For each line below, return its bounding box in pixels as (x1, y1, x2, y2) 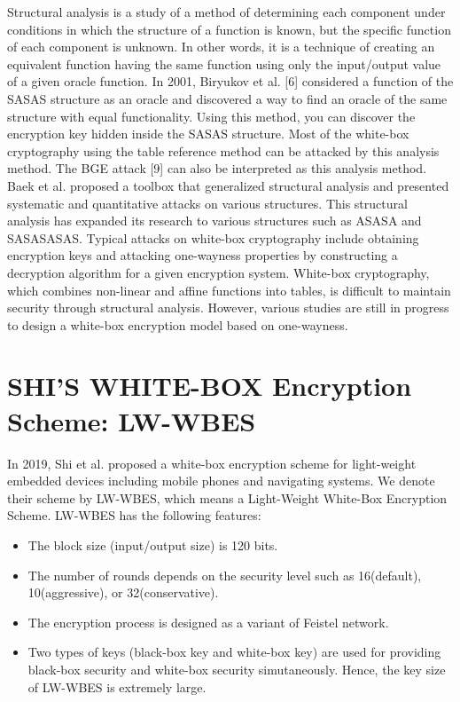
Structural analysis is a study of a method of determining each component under (7, 3, 446, 20)
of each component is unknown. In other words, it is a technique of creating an (7, 37, 435, 56)
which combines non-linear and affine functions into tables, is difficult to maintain (7, 280, 451, 299)
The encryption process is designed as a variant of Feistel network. (27, 612, 389, 631)
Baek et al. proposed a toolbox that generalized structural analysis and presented (7, 176, 449, 194)
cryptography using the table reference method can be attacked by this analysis (7, 141, 440, 160)
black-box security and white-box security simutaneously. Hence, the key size (27, 659, 446, 678)
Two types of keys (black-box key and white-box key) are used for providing (27, 643, 441, 661)
